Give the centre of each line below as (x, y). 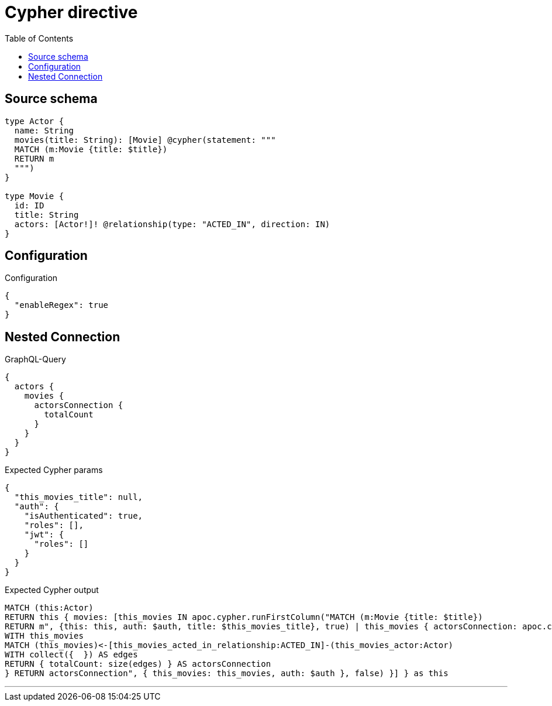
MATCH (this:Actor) (49, 608)
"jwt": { (44, 535)
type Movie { (34, 196)
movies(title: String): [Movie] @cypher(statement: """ (145, 140)
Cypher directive (71, 12)
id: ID (29, 205)
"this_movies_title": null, (79, 497)
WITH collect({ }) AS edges (71, 655)
